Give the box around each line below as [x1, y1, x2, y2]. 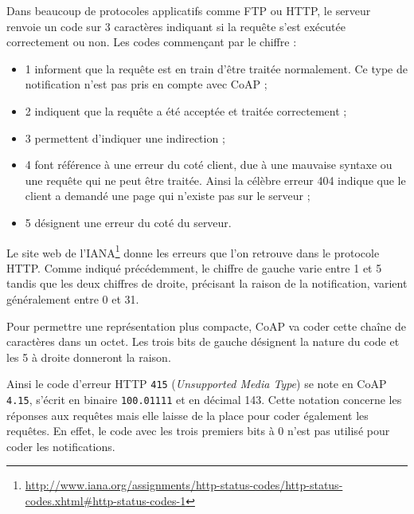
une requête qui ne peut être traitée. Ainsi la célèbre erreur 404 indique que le [25, 171, 406, 188]
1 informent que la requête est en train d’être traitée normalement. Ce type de [25, 60, 408, 77]
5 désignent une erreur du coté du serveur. [25, 214, 232, 230]
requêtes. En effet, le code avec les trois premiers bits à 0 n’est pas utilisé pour [6, 422, 390, 439]
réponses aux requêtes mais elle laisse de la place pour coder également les [6, 406, 369, 423]
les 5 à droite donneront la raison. [6, 348, 171, 365]
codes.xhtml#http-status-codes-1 [25, 492, 186, 509]
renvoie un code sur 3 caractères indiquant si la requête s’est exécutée [6, 18, 346, 34]
